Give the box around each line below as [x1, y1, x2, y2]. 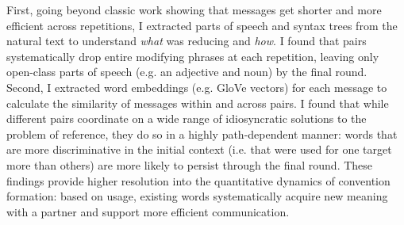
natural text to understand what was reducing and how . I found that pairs [6, 32, 367, 49]
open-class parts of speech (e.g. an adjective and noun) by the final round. [6, 63, 367, 80]
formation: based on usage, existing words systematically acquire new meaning [6, 188, 388, 204]
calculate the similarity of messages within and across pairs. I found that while [6, 94, 389, 111]
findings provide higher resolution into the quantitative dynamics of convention [6, 172, 391, 189]
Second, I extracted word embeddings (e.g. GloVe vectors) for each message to [6, 78, 387, 95]
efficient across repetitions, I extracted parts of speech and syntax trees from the [6, 17, 398, 33]
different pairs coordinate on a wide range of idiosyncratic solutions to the [6, 110, 367, 127]
